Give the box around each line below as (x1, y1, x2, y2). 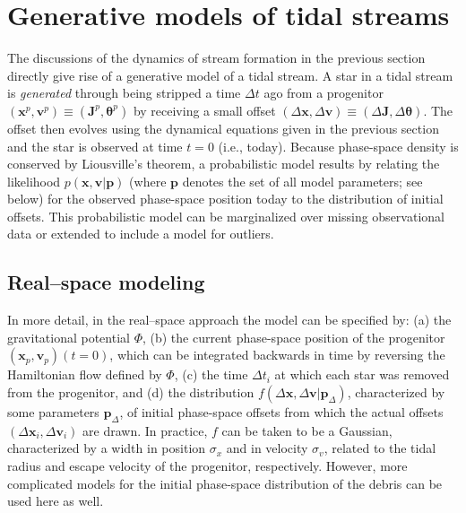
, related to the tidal (324, 439, 436, 457)
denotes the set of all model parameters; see (182, 171, 423, 190)
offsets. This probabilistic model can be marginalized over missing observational (7, 206, 444, 225)
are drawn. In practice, (82, 421, 208, 439)
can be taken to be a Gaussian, (221, 421, 393, 439)
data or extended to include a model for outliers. (7, 224, 274, 243)
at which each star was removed (274, 365, 450, 384)
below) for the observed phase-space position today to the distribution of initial (7, 189, 444, 208)
